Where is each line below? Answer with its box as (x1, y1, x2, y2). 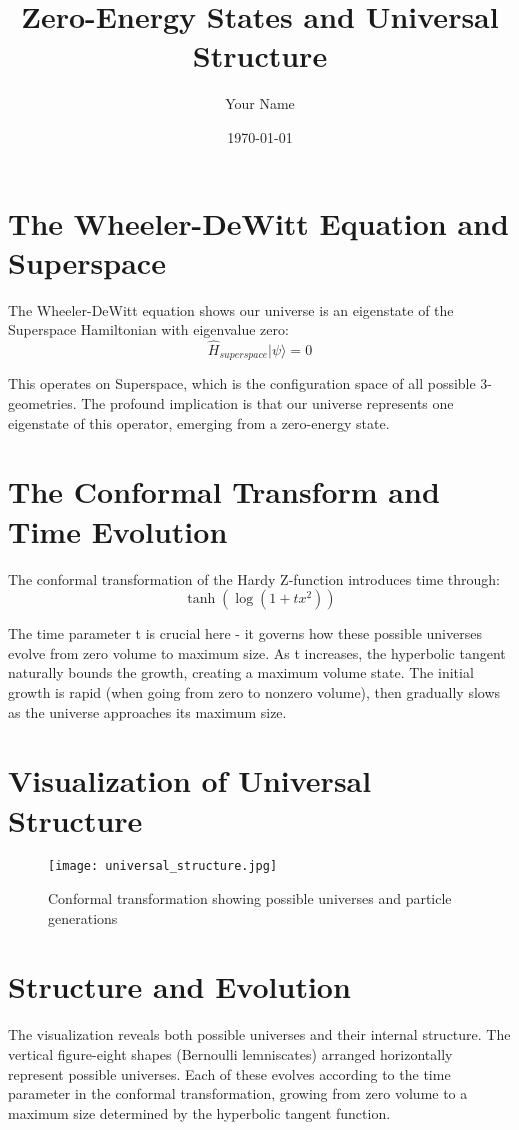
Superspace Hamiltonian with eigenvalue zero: (8, 319, 289, 340)
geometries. (8, 393, 77, 414)
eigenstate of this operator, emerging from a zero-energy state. (8, 412, 390, 433)
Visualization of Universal (8, 760, 372, 801)
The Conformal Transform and (8, 471, 440, 512)
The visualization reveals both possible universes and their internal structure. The (8, 1024, 511, 1045)
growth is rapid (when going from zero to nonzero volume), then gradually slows (8, 681, 501, 702)
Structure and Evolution (8, 966, 351, 1007)
